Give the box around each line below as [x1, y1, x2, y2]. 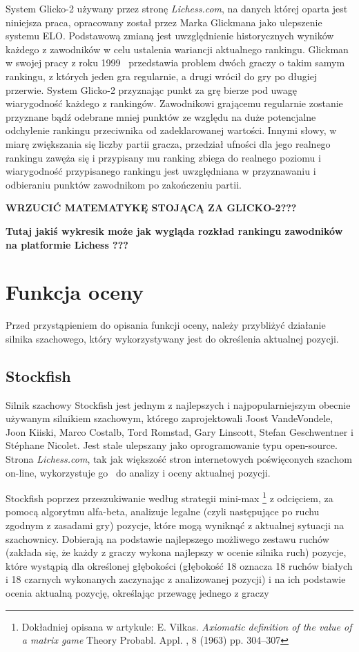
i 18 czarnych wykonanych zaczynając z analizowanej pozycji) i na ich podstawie [6, 572, 346, 586]
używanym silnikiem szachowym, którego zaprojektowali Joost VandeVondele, [6, 411, 333, 425]
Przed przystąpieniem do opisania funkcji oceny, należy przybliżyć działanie [6, 318, 326, 332]
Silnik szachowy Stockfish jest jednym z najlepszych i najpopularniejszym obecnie [6, 397, 351, 412]
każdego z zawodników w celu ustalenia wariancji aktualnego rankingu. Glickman [6, 41, 349, 56]
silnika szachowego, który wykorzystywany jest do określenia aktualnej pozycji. [6, 331, 339, 345]
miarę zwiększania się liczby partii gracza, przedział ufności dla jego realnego [6, 136, 331, 151]
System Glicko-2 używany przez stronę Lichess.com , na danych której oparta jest [6, 1, 348, 15]
